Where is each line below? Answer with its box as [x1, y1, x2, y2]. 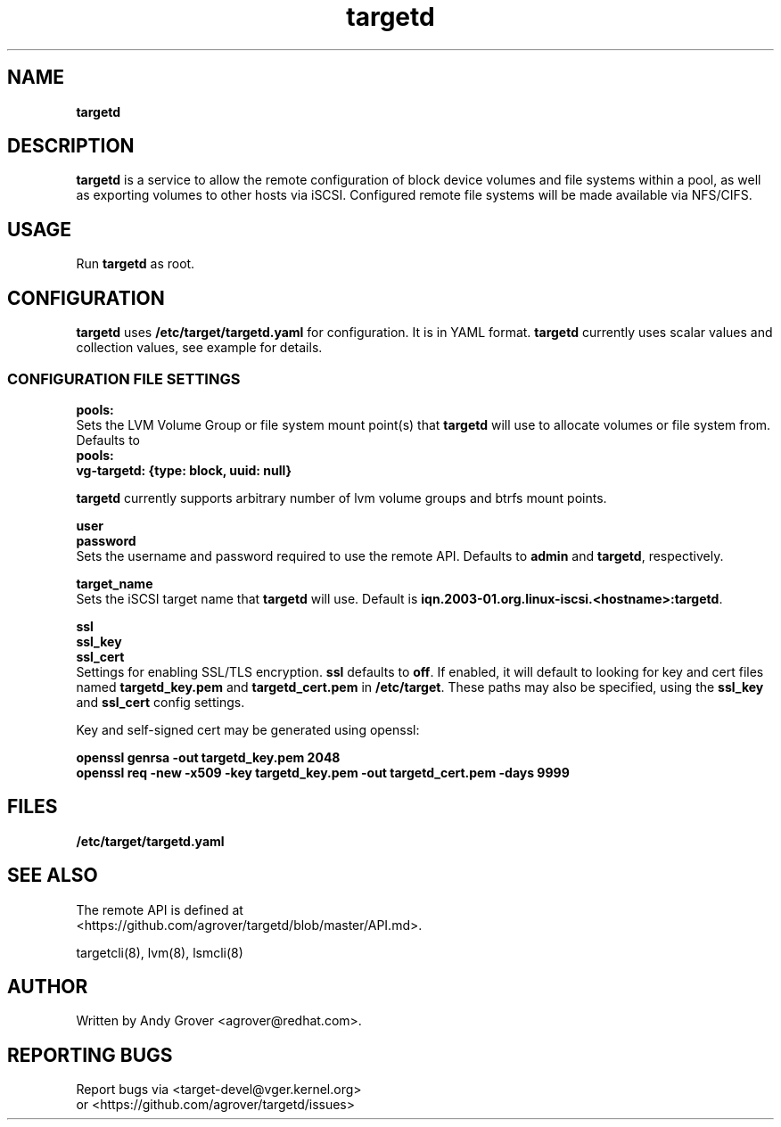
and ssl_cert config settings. [76, 694, 245, 710]
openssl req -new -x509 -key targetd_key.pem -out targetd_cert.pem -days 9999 [76, 764, 570, 780]
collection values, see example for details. [76, 340, 323, 356]
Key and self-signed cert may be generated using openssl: [76, 721, 420, 737]
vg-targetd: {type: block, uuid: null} [76, 462, 292, 478]
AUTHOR [7, 975, 88, 998]
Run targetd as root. [76, 256, 195, 272]
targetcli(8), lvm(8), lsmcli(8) [76, 944, 243, 960]
